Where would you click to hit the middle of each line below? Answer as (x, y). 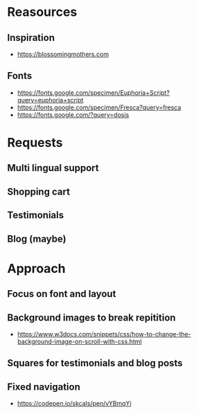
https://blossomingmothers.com (63, 54)
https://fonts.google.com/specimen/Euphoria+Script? (93, 92)
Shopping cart (39, 191)
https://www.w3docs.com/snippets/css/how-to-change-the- (104, 334)
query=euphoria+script (50, 100)
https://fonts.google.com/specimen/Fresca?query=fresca (99, 107)
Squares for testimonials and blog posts (95, 363)
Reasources (42, 12)
